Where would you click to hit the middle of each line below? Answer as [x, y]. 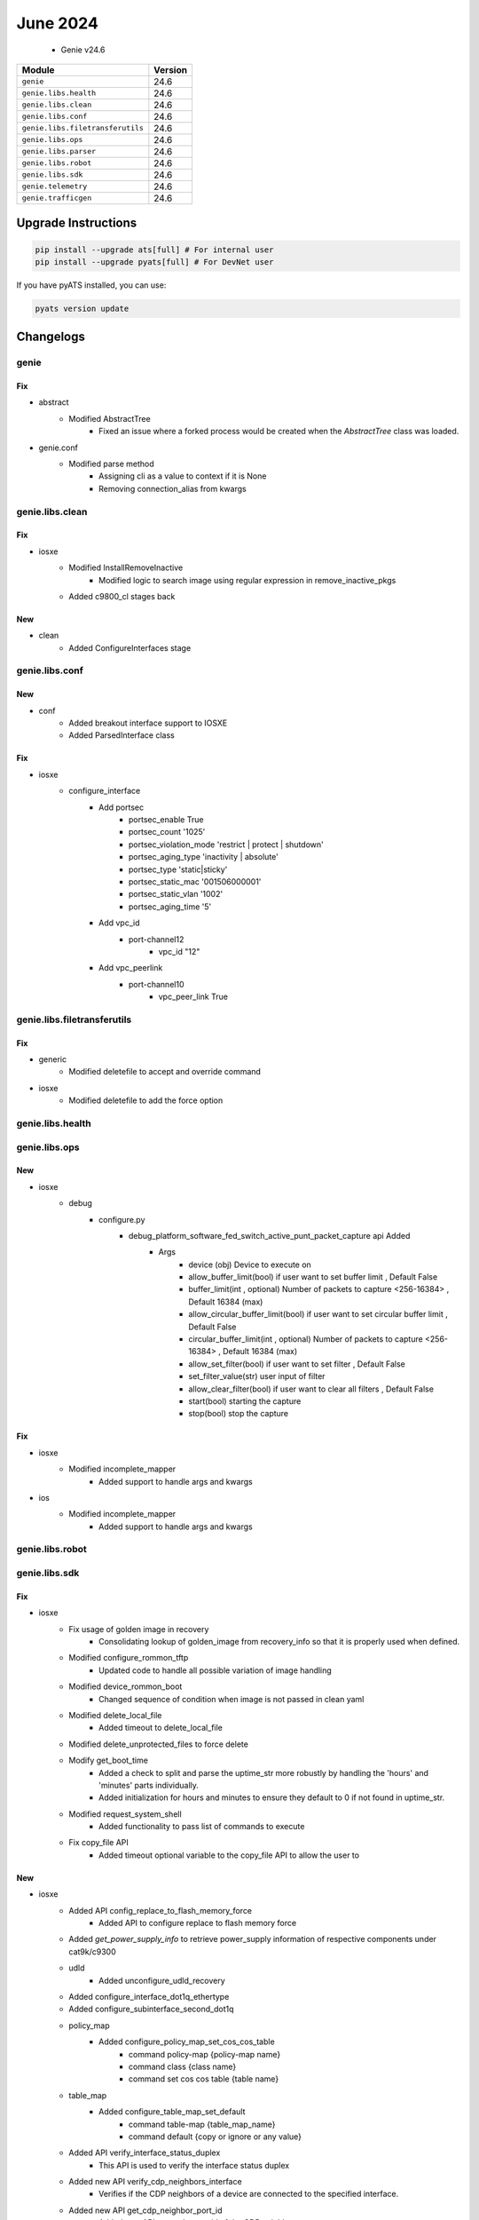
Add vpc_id [119, 923]
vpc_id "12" [179, 951]
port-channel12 [157, 939]
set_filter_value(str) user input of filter [257, 1376]
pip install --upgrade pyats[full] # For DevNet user [154, 262]
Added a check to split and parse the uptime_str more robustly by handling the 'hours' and [264, 1772]
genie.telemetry [55, 186]
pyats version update [82, 308]
